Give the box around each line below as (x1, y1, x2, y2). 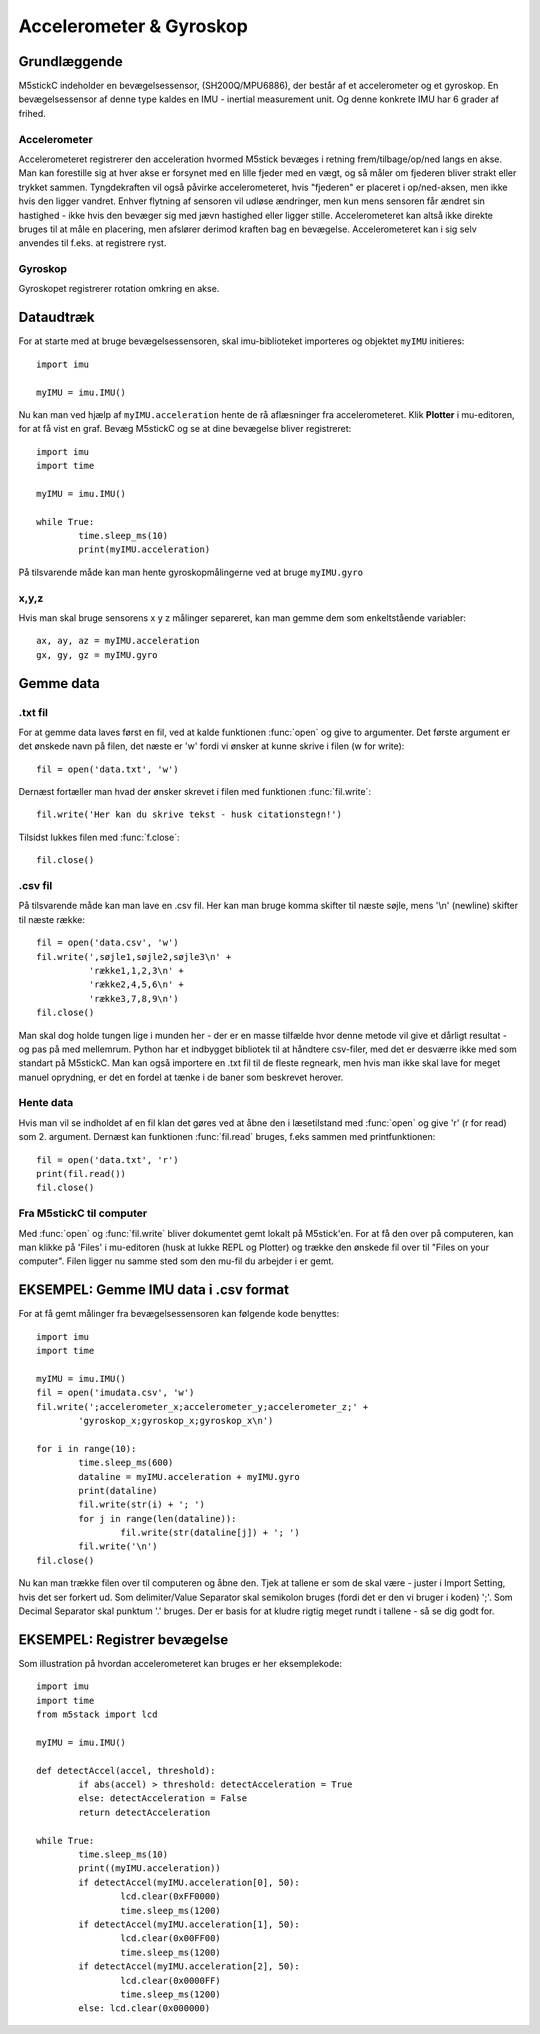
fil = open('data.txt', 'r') (36, 1154, 179, 1165)
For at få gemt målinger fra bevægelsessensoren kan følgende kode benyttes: (18, 1308, 340, 1320)
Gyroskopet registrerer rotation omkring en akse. (18, 283, 220, 295)
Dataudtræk (18, 309, 95, 326)
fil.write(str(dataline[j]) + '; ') (120, 1527, 300, 1539)
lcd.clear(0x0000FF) (120, 1975, 222, 1986)
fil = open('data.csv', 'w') (36, 937, 179, 949)
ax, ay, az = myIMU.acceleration (36, 635, 200, 647)
